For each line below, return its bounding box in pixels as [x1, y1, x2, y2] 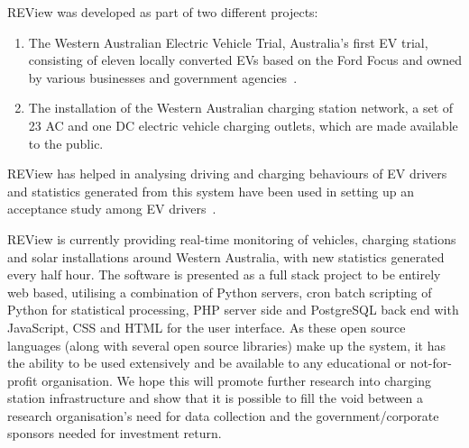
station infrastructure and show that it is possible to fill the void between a [7, 389, 424, 407]
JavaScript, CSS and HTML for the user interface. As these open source [7, 317, 406, 336]
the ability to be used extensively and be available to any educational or [7, 353, 406, 372]
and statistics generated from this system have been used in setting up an [7, 181, 414, 200]
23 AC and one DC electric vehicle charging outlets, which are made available [28, 115, 458, 134]
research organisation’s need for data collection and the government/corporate [7, 406, 439, 425]
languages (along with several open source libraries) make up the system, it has [7, 335, 446, 354]
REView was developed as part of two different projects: [7, 3, 318, 21]
